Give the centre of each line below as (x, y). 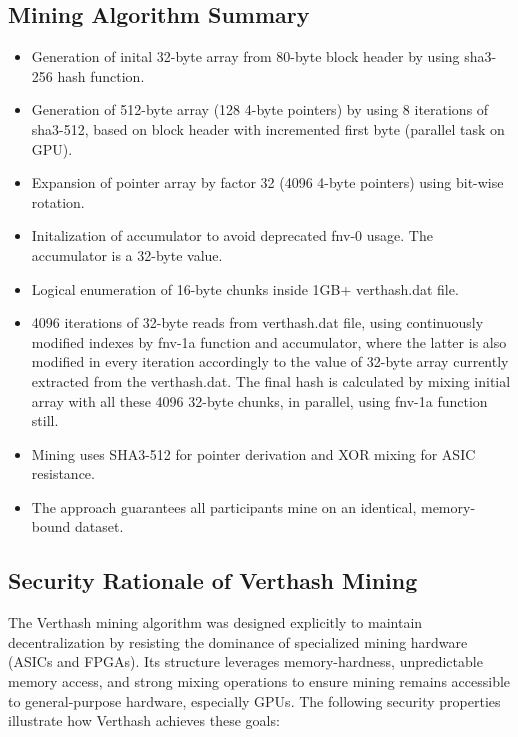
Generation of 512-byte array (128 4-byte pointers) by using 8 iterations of (260, 109)
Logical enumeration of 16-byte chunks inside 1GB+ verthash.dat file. (245, 288)
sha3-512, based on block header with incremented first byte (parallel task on (268, 128)
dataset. (99, 526)
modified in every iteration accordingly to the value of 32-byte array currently (270, 361)
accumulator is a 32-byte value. (127, 254)
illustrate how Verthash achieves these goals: (144, 720)
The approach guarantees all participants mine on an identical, (224, 506)
